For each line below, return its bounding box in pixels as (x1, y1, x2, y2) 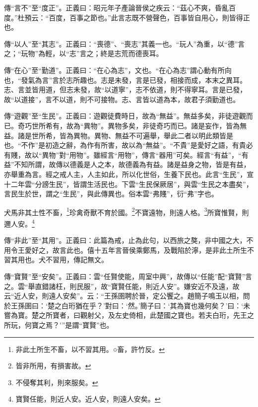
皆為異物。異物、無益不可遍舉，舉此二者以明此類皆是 (59, 130, 233, 140)
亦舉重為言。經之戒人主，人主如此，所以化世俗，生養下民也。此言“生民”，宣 (4, 169, 254, 179)
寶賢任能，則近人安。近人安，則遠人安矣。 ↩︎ (15, 394, 161, 404)
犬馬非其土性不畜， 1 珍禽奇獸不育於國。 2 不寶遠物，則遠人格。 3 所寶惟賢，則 (4, 205, 249, 217)
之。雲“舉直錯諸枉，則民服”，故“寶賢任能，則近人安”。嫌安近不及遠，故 (4, 281, 240, 291)
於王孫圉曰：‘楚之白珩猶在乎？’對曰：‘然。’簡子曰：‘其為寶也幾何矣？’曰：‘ (4, 300, 244, 310)
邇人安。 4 (4, 217, 35, 229)
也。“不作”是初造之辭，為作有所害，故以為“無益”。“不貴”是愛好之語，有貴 (4, 140, 246, 150)
